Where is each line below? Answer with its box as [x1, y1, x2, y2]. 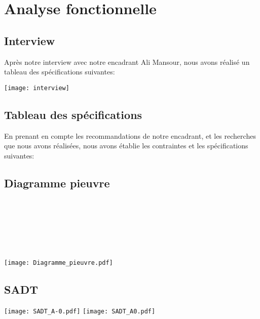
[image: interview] [4, 84, 69, 92]
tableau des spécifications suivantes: [4, 66, 115, 77]
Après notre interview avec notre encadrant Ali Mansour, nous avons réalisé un [4, 56, 250, 67]
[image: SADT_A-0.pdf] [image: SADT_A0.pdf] [4, 308, 156, 315]
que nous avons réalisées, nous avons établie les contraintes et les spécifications [4, 140, 248, 151]
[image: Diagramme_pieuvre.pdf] [4, 259, 113, 267]
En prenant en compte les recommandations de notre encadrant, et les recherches [4, 130, 256, 141]
